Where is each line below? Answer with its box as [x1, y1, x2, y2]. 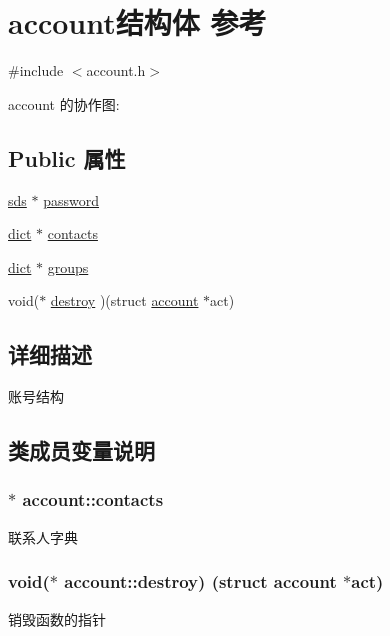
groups [47, 256, 89, 277]
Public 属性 [8, 142, 126, 173]
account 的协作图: [8, 93, 120, 114]
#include [8, 60, 64, 81]
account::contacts [22, 487, 164, 512]
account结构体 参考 [8, 2, 267, 43]
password [43, 189, 99, 210]
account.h [86, 60, 146, 81]
